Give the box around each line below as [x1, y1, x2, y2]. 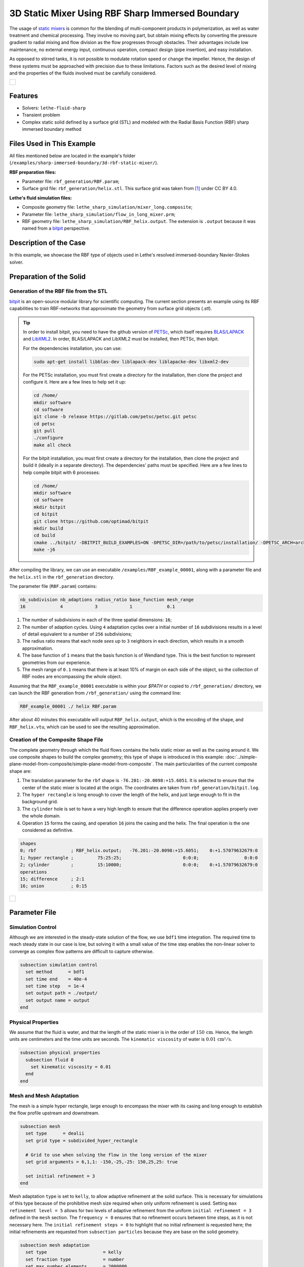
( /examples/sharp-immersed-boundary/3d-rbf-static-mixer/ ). [9, 160, 159, 166]
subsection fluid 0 [25, 1057, 74, 1063]
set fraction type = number [25, 1256, 125, 1262]
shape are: [9, 768, 32, 774]
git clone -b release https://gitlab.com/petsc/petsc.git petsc [33, 414, 197, 420]
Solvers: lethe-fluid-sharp [22, 104, 86, 111]
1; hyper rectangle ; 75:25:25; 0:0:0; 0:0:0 [20, 854, 258, 861]
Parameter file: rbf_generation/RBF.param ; [22, 178, 120, 184]
